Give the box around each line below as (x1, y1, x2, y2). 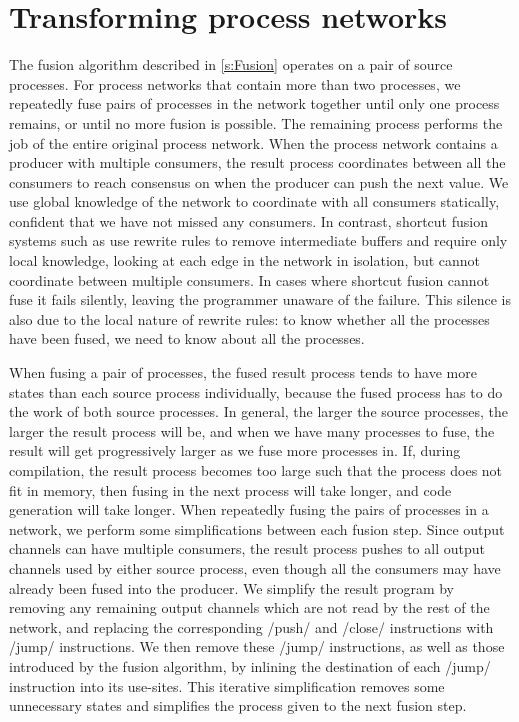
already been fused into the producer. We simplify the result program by (9, 577, 455, 598)
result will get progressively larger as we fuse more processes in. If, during (9, 440, 461, 461)
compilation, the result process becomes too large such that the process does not (9, 460, 503, 480)
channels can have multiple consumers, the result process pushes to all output (9, 538, 485, 559)
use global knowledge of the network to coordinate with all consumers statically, (9, 191, 500, 212)
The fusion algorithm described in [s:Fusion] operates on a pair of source (9, 54, 453, 75)
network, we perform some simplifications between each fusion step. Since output (9, 518, 505, 539)
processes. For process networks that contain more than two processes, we (9, 73, 461, 94)
